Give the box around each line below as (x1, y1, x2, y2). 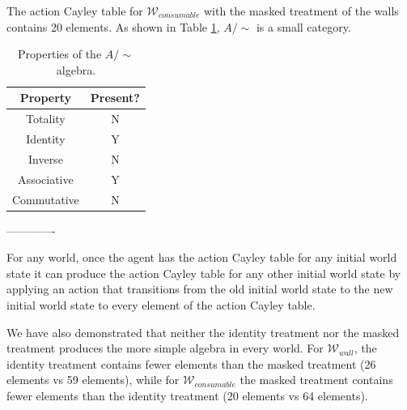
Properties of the (18, 45, 102, 62)
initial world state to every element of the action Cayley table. (6, 297, 316, 314)
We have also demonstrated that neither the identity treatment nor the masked (6, 323, 400, 340)
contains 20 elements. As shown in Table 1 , (6, 18, 220, 35)
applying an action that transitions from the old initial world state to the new (6, 280, 393, 297)
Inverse (28, 150, 63, 167)
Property (19, 89, 72, 106)
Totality (26, 110, 66, 127)
